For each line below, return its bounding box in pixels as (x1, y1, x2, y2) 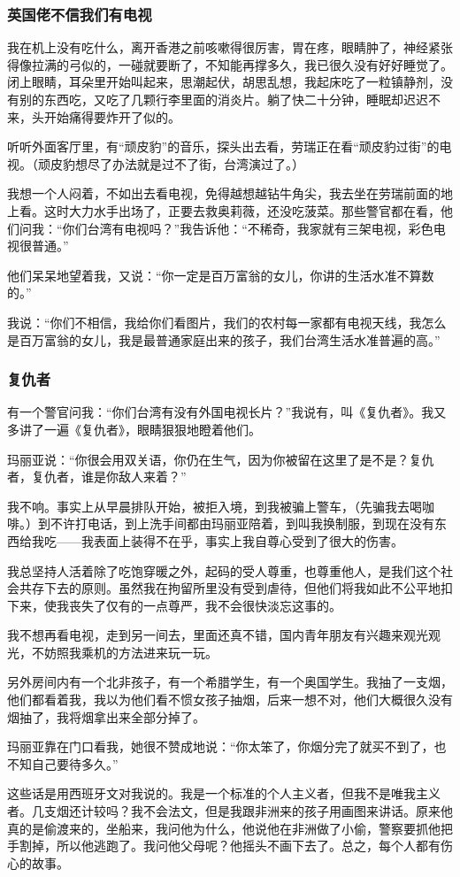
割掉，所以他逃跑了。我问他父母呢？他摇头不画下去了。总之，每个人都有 (19, 836, 441, 855)
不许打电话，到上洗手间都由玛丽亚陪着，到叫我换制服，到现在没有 (50, 514, 434, 533)
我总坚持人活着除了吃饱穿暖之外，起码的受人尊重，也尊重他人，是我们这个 (7, 561, 441, 580)
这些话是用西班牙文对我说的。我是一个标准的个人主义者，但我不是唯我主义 (7, 784, 441, 803)
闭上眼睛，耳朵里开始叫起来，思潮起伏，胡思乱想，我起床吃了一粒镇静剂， (7, 73, 441, 91)
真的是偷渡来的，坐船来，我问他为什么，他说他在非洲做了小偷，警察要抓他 (7, 819, 441, 837)
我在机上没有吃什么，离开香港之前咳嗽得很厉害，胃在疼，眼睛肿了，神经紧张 (7, 38, 453, 57)
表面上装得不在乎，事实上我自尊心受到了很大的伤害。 (93, 531, 403, 550)
